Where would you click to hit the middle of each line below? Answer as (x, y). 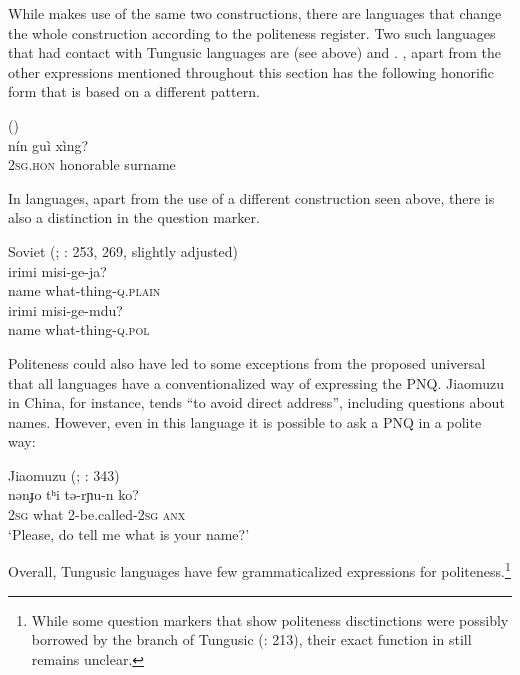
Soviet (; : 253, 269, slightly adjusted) (123, 250)
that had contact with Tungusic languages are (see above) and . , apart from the (255, 52)
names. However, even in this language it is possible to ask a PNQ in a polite (245, 421)
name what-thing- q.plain (84, 290)
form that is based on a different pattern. (134, 91)
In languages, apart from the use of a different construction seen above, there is (251, 197)
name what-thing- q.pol (79, 329)
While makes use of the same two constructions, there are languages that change (255, 13)
